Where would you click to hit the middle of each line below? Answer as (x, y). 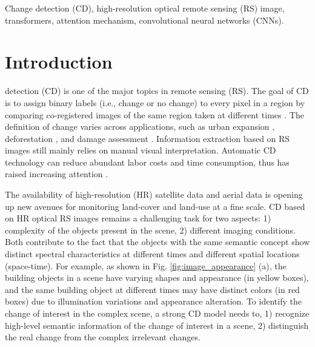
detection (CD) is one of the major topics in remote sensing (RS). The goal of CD (157, 91)
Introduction (59, 62)
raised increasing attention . (57, 174)
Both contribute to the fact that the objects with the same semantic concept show (157, 242)
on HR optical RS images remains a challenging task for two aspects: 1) (138, 218)
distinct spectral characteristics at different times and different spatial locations (152, 254)
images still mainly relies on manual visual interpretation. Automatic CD (141, 150)
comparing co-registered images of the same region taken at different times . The (154, 114)
